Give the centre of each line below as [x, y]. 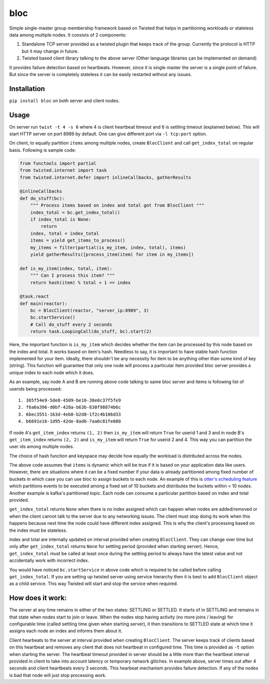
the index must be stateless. [38, 530]
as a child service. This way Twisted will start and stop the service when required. [94, 584]
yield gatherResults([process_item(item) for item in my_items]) [112, 254]
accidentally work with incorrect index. [49, 560]
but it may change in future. [50, 51]
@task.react [34, 296]
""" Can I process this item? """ [72, 276]
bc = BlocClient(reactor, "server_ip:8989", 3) [90, 311]
